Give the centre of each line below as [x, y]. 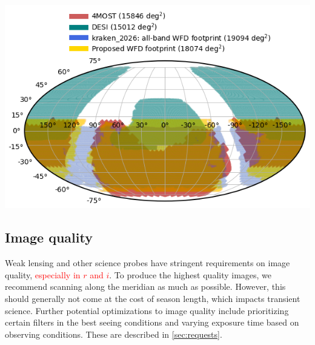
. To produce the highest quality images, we [191, 274]
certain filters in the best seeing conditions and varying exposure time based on [152, 322]
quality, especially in [43, 274]
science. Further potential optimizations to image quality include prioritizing [147, 310]
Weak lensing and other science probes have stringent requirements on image [148, 263]
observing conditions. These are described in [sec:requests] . [114, 334]
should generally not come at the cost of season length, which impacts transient [153, 299]
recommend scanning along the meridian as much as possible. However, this [145, 286]
